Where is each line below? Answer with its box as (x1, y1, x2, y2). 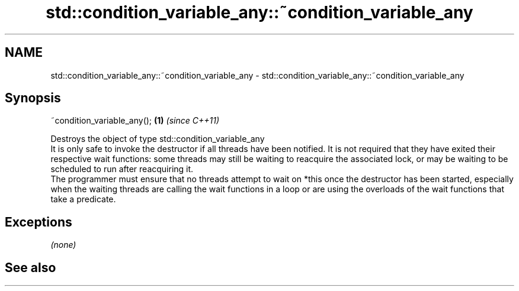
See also (5, 260, 56, 275)
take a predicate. (50, 194, 116, 205)
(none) (50, 240, 76, 250)
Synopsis (5, 90, 61, 106)
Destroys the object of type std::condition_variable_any (50, 134, 265, 144)
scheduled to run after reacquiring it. (50, 164, 194, 174)
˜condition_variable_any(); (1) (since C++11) (50, 115, 219, 126)
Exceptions (5, 214, 72, 229)
